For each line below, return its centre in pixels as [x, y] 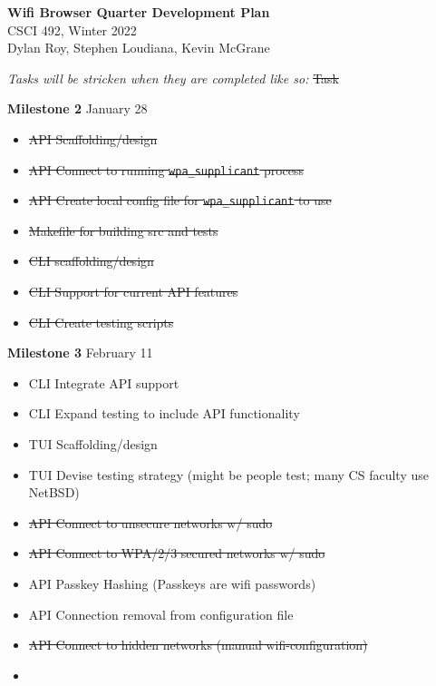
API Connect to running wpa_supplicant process [166, 169]
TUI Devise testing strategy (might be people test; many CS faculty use [228, 474]
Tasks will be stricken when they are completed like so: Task [173, 78]
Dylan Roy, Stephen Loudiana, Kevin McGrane [139, 48]
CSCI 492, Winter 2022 [72, 29]
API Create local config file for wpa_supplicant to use [180, 200]
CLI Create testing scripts [101, 322]
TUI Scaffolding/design [93, 444]
